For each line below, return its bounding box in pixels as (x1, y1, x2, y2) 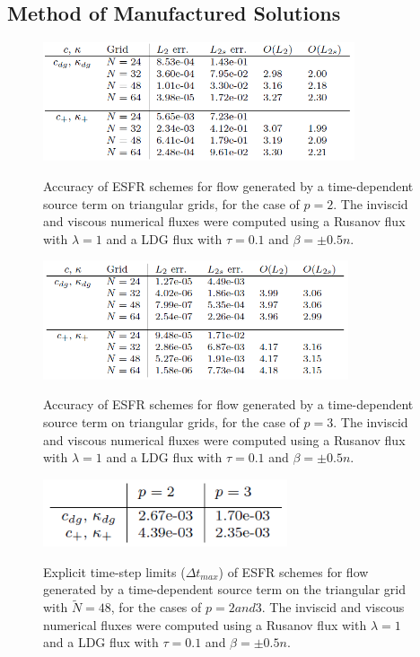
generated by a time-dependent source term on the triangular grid (43, 580, 406, 599)
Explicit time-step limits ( (43, 562, 186, 581)
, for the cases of (110, 598, 202, 617)
